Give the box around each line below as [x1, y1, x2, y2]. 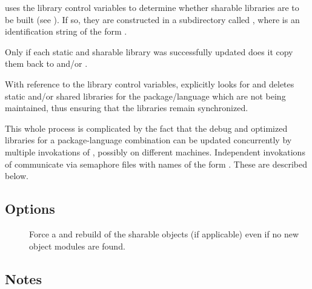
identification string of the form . [5, 25, 127, 38]
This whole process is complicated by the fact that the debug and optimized [5, 121, 288, 134]
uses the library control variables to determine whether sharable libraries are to [5, 1, 299, 13]
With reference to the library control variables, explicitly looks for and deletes [5, 77, 294, 90]
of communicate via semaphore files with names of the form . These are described [5, 157, 308, 170]
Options [5, 199, 55, 218]
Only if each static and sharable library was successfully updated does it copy [5, 45, 293, 58]
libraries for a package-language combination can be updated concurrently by [5, 134, 292, 146]
